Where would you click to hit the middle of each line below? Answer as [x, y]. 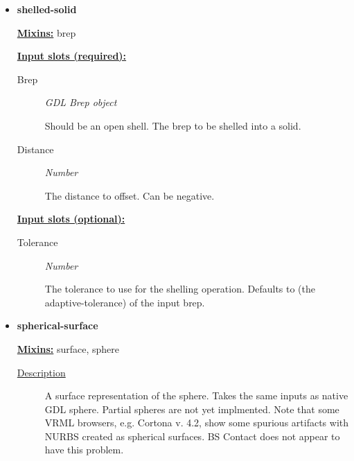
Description [41, 372]
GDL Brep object [81, 102]
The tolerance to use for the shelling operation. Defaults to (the [180, 289]
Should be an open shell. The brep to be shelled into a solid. [173, 125]
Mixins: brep [46, 32]
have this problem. [84, 450]
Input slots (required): [72, 56]
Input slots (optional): [71, 219]
